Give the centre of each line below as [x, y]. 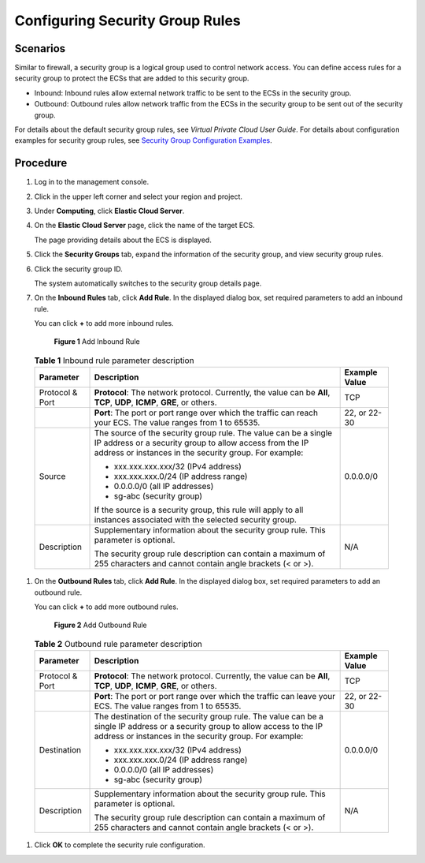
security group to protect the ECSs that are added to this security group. [132, 78]
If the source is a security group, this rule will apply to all [199, 510]
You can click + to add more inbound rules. [104, 323]
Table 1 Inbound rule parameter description [114, 361]
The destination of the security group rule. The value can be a [209, 716]
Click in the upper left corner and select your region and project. [139, 196]
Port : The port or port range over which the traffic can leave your [215, 697]
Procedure [41, 163]
